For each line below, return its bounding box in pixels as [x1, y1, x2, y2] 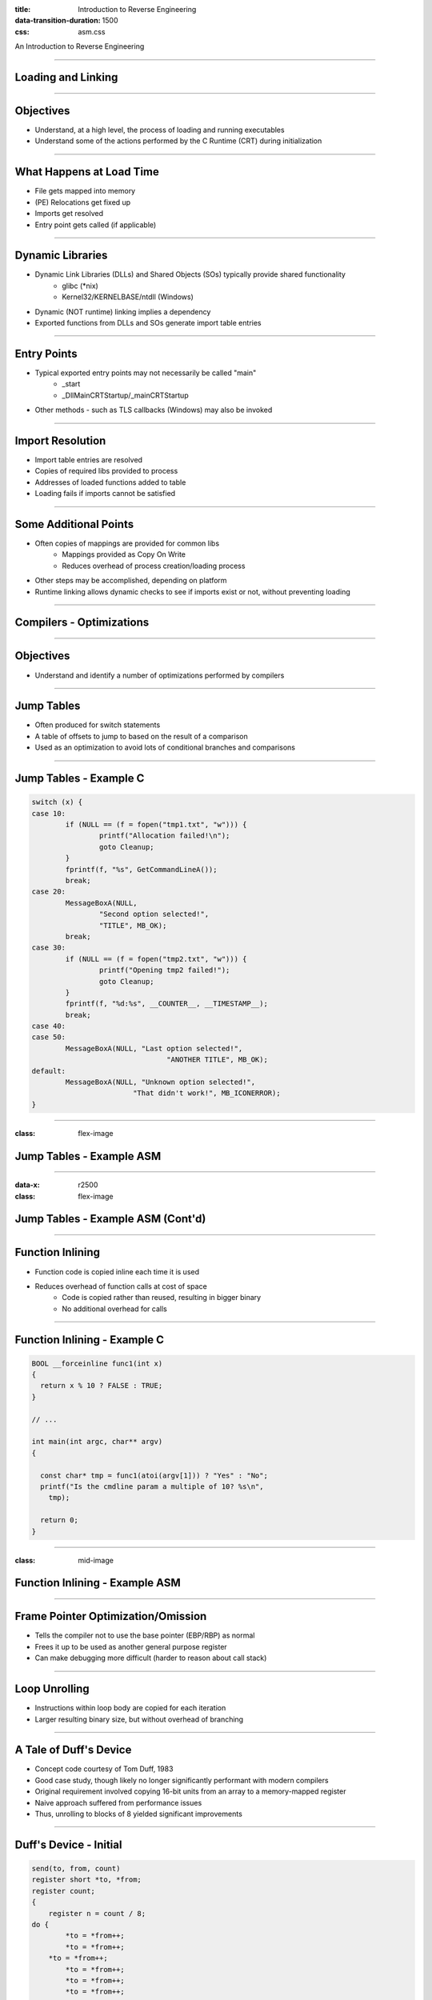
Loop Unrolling [14, 1682, 90, 1696]
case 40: [31, 1022, 66, 1031]
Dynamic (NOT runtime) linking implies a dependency [34, 306, 211, 316]
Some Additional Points [14, 518, 134, 531]
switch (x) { [31, 798, 83, 807]
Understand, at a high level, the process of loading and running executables [34, 125, 285, 135]
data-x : [14, 1180, 40, 1190]
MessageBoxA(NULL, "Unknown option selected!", [65, 1078, 256, 1087]
